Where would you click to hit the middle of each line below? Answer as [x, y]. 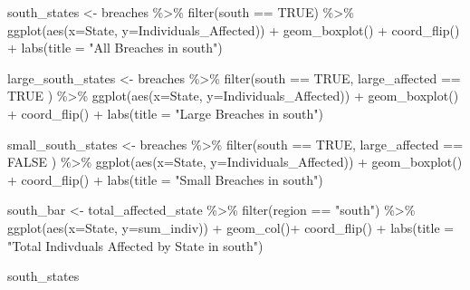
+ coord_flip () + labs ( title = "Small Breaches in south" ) [165, 179]
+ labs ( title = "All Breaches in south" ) [115, 48]
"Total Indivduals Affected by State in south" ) [135, 245]
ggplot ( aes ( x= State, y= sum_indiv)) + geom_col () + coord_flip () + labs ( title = [231, 227]
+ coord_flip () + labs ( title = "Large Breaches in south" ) [165, 113]
